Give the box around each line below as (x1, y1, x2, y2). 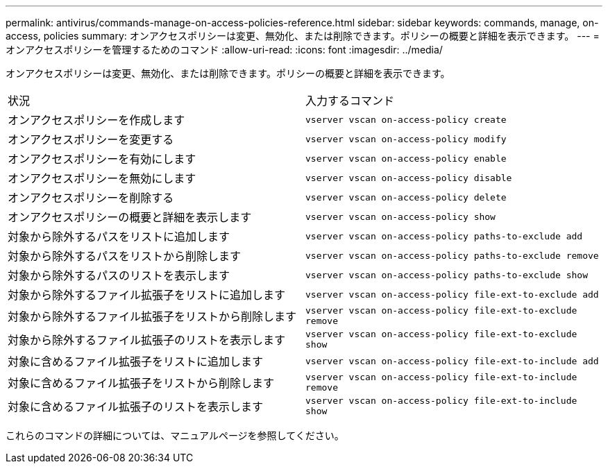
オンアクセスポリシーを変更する (8, 133, 174, 146)
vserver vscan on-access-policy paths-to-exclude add (305, 230, 583, 241)
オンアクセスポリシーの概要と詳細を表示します (8, 210, 252, 224)
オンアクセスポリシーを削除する (8, 191, 174, 205)
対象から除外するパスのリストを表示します (8, 268, 230, 282)
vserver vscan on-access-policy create (305, 114, 507, 125)
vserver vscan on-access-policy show (305, 211, 496, 222)
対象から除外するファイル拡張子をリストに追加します (8, 288, 286, 302)
